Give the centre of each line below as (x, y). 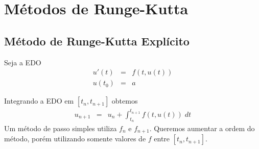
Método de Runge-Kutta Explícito (97, 41)
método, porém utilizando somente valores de (75, 139)
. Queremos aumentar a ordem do (202, 128)
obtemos (125, 101)
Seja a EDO (23, 62)
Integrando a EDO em (39, 101)
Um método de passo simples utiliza (61, 128)
